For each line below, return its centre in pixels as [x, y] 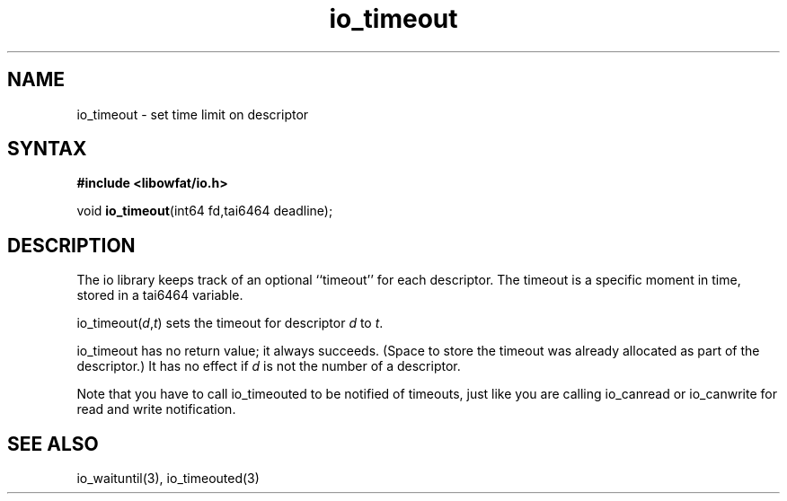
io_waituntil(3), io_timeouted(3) [168, 479]
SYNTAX [47, 149]
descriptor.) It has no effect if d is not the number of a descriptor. [269, 366]
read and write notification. [156, 409]
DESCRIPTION [71, 245]
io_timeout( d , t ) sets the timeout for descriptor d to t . [230, 323]
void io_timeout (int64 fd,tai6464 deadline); [205, 211]
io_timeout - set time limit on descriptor [193, 114]
